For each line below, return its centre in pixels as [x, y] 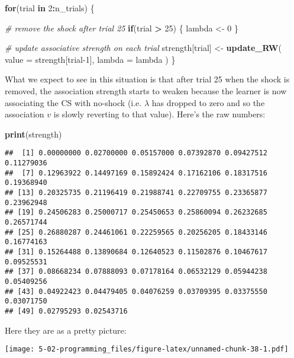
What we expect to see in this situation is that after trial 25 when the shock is [147, 79]
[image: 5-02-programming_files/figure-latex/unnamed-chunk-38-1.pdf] [147, 349]
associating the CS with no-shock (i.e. [73, 102]
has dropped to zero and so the [208, 102]
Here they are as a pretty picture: [66, 330]
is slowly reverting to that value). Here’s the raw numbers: [159, 114]
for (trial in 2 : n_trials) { [50, 8]
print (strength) [33, 134]
